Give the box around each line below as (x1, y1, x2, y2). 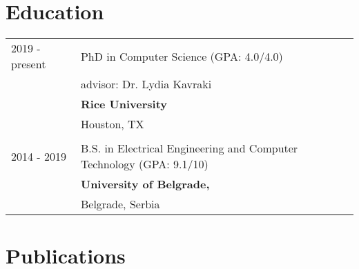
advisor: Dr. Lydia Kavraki (80, 76, 212, 92)
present (11, 56, 46, 72)
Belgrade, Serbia (80, 196, 160, 212)
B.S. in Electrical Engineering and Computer (80, 140, 298, 157)
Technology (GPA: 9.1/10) (80, 156, 208, 172)
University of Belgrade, (80, 176, 210, 192)
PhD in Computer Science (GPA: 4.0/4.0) (80, 48, 283, 64)
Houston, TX (80, 116, 144, 132)
